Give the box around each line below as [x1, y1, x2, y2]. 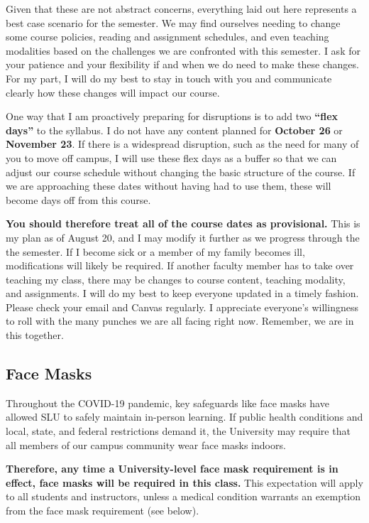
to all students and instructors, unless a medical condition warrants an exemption [6, 489, 361, 504]
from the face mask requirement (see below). [6, 503, 199, 518]
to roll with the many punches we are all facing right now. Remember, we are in [6, 313, 354, 328]
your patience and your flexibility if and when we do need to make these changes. [6, 57, 359, 72]
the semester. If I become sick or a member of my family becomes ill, [6, 244, 305, 259]
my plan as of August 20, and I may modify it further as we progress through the [6, 230, 360, 244]
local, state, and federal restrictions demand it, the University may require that [6, 424, 351, 438]
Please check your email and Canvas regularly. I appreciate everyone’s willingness [6, 299, 358, 314]
